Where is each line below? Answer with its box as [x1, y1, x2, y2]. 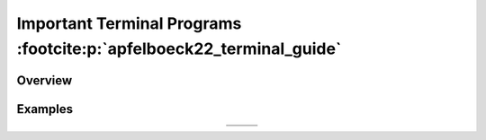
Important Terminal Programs [16, 13, 242, 33]
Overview [16, 73, 73, 88]
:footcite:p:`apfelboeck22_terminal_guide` [16, 39, 342, 58]
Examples [16, 101, 74, 117]
